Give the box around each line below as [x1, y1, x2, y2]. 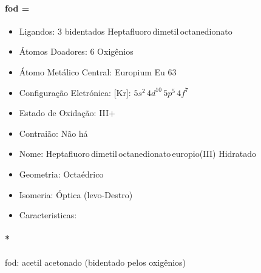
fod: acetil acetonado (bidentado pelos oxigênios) [5, 255, 186, 268]
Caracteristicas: [19, 209, 77, 221]
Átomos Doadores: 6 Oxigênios [19, 45, 134, 58]
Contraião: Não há [19, 126, 88, 139]
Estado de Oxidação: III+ [19, 106, 115, 119]
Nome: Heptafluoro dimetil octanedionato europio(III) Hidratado [19, 147, 257, 160]
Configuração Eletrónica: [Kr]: [19, 86, 131, 98]
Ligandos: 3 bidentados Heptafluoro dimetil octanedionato [19, 24, 232, 37]
